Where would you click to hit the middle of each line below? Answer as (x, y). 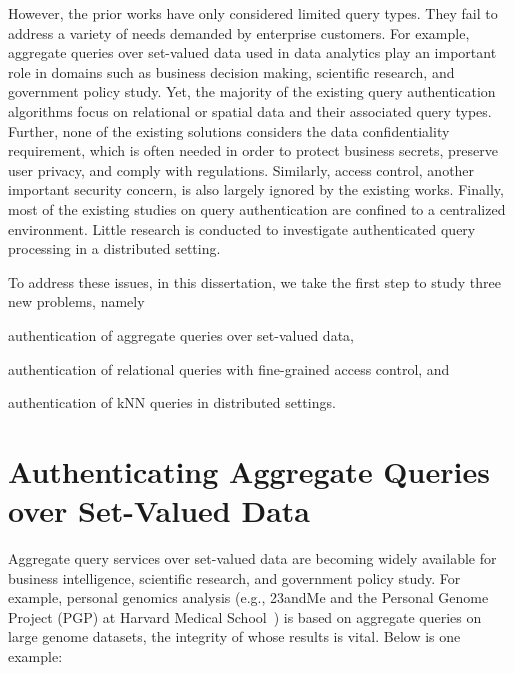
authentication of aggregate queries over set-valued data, (181, 334)
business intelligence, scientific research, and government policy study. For (234, 577)
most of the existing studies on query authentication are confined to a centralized (257, 208)
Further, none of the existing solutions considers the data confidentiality (229, 130)
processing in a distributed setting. (114, 248)
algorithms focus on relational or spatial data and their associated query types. (250, 110)
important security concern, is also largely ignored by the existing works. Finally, (256, 189)
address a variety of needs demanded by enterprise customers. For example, (239, 32)
